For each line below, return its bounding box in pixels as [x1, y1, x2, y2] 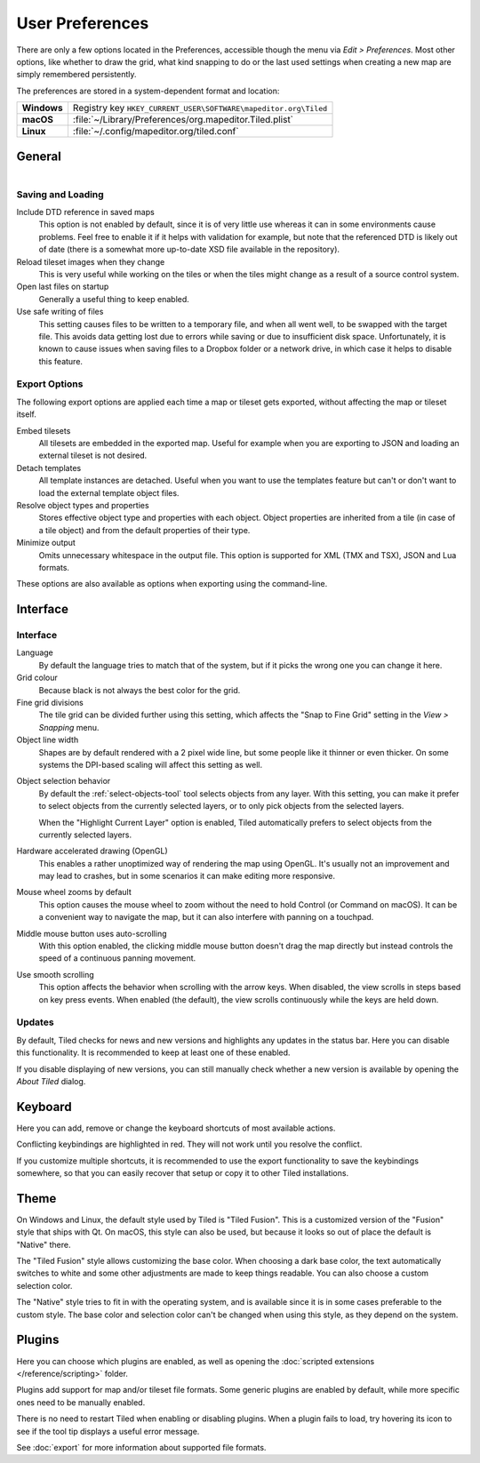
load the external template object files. [38, 487, 180, 498]
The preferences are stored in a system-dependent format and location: [16, 85, 280, 96]
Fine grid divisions [16, 698, 84, 708]
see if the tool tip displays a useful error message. [16, 1426, 200, 1436]
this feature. [38, 356, 84, 366]
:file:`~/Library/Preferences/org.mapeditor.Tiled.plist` [72, 114, 293, 126]
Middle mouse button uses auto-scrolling [16, 928, 167, 939]
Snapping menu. [38, 722, 100, 732]
